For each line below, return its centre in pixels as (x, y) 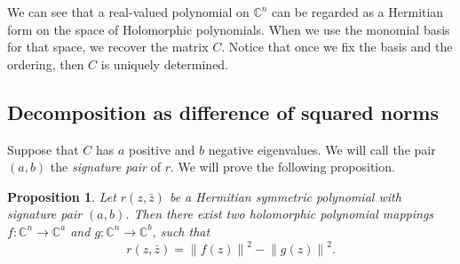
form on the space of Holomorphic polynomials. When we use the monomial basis (229, 29)
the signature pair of (105, 167)
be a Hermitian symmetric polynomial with (285, 196)
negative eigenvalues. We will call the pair (322, 149)
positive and (162, 149)
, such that (181, 231)
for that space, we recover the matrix (108, 47)
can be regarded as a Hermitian (358, 12)
